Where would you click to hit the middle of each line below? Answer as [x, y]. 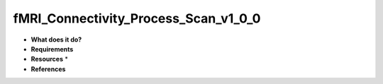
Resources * [50, 59]
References [48, 69]
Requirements [52, 49]
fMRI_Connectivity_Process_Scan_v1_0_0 [137, 18]
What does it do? [56, 40]
